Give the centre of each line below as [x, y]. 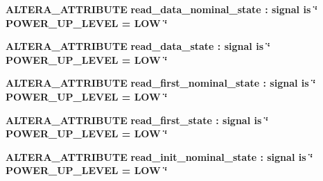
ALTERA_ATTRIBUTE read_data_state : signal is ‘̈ [138, 46]
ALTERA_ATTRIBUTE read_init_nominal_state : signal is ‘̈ [159, 156]
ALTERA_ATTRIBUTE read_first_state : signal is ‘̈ [137, 120]
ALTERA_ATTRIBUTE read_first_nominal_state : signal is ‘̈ [161, 83]
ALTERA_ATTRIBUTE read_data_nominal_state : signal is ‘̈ [162, 9]
